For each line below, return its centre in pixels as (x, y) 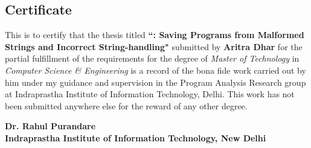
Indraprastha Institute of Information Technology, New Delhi (136, 137)
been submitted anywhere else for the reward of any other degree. (126, 105)
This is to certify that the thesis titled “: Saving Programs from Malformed (155, 35)
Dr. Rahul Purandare (50, 126)
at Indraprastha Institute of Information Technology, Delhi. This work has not (150, 94)
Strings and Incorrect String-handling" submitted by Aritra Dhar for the (154, 46)
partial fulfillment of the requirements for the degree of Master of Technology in (152, 58)
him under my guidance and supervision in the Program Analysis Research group (155, 82)
